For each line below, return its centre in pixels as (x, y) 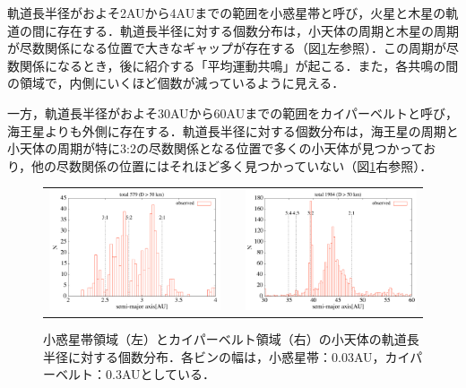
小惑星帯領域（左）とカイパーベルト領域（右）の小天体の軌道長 (231, 339)
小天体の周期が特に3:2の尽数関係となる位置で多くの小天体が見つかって (216, 148)
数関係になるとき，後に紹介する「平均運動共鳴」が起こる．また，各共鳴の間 (233, 65)
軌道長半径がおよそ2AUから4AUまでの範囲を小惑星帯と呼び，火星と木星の (227, 13)
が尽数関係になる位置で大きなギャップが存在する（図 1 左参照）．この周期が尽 (233, 48)
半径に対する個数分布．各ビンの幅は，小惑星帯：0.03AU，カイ (227, 356)
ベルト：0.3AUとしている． (135, 374)
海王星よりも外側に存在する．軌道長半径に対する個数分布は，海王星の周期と (233, 130)
